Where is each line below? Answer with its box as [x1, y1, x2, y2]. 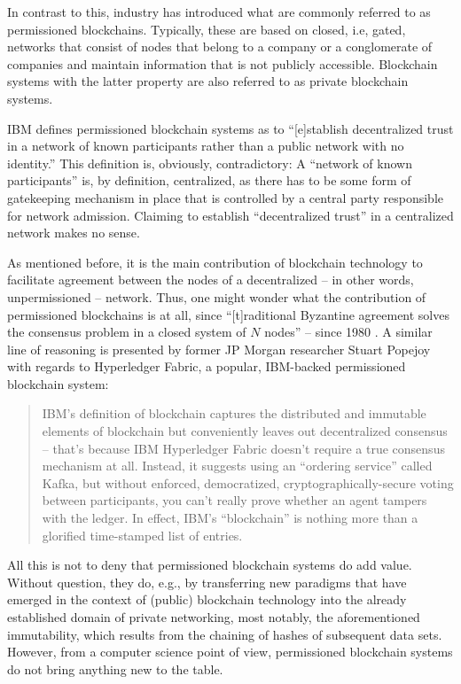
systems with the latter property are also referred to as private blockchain [7, 72, 409, 90]
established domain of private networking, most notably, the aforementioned [7, 608, 420, 626]
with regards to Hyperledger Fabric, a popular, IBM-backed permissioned [7, 357, 406, 376]
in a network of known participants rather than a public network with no [7, 136, 404, 155]
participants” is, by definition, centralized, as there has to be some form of [7, 171, 411, 190]
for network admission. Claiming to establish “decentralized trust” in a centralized [7, 206, 454, 224]
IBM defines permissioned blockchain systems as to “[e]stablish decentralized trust [7, 119, 454, 137]
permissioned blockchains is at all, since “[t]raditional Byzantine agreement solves [7, 305, 449, 323]
